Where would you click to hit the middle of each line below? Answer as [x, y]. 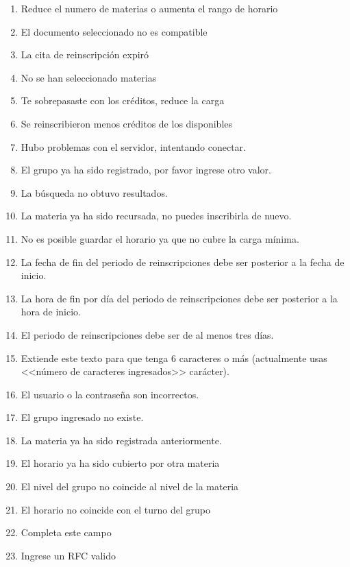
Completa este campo [66, 532]
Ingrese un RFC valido [68, 555]
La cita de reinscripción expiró [85, 55]
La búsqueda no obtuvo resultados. [94, 192]
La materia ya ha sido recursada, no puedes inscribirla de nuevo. [156, 216]
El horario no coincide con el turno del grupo [115, 509]
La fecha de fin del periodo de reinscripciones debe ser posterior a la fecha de [183, 262]
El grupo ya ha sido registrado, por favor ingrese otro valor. [146, 170]
